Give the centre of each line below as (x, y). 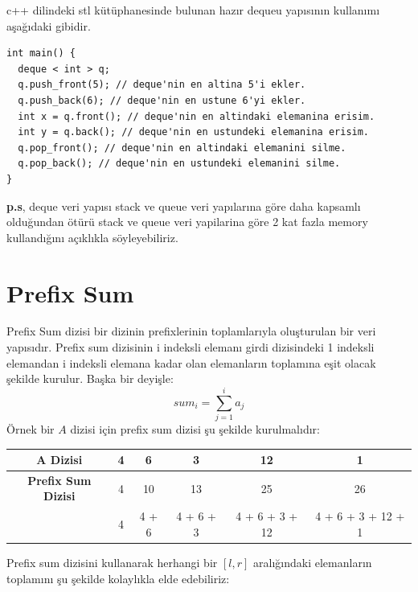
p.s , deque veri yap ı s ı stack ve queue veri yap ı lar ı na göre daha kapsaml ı (184, 206)
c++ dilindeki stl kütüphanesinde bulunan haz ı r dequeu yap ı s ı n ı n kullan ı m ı (193, 10)
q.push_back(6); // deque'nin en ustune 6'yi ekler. (162, 100)
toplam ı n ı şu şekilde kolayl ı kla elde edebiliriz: (118, 578)
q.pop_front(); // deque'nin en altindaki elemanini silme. (182, 148)
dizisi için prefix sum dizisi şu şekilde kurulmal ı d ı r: (195, 428)
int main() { (41, 53)
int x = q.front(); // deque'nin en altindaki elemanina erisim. (197, 116)
